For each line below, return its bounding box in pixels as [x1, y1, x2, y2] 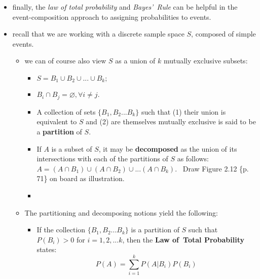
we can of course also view [24, 55, 106, 66]
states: [36, 244, 57, 255]
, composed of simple [191, 28, 256, 39]
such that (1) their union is [141, 106, 226, 117]
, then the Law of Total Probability [122, 234, 244, 245]
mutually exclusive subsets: [163, 55, 248, 66]
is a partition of [131, 224, 179, 235]
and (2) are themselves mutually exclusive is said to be [86, 116, 256, 127]
